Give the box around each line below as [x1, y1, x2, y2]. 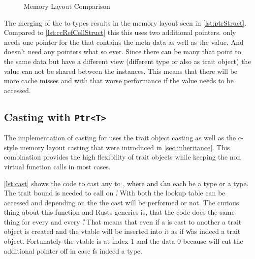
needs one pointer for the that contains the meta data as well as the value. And [4, 36, 244, 47]
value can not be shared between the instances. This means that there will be [4, 65, 238, 76]
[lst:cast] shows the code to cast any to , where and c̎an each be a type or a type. [4, 178, 249, 188]
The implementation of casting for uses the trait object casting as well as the [4, 132, 236, 143]
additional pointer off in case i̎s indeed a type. [4, 245, 142, 256]
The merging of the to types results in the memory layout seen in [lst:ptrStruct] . [4, 17, 247, 28]
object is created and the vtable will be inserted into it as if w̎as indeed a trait [4, 226, 241, 236]
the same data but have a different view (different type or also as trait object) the [4, 56, 251, 66]
